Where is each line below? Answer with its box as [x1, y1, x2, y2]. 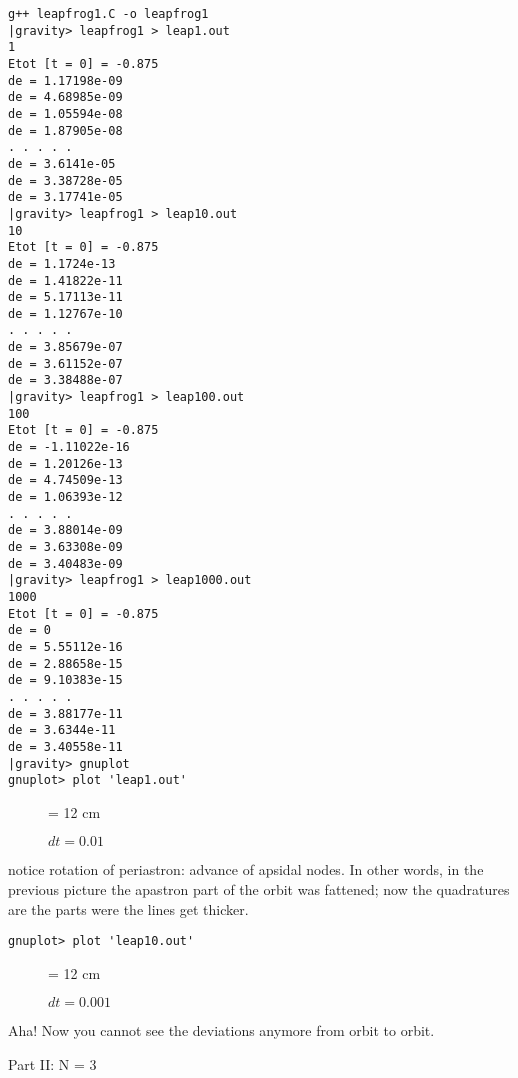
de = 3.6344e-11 [8, 723, 116, 738]
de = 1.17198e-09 [8, 73, 123, 88]
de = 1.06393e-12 [8, 490, 123, 505]
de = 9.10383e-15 [8, 673, 123, 688]
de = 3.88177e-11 [8, 706, 123, 721]
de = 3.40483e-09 [8, 556, 123, 571]
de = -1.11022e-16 [8, 440, 130, 455]
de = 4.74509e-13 [8, 473, 123, 488]
